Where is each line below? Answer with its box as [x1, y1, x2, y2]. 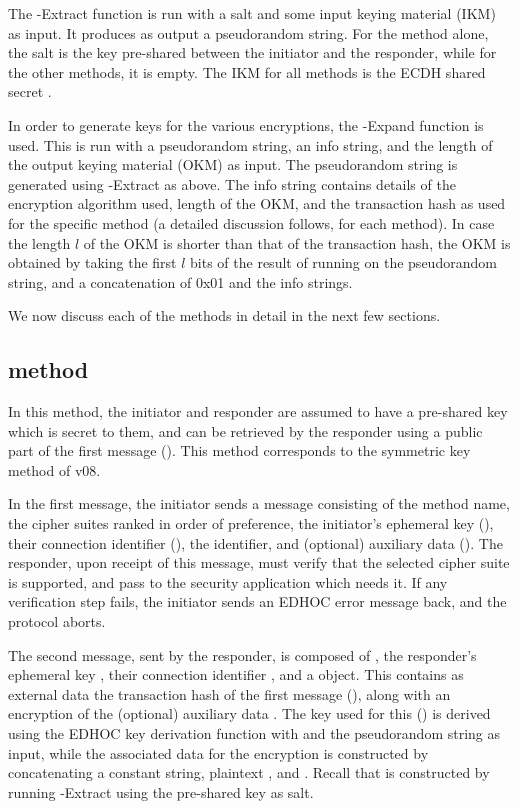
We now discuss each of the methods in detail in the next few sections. [8, 305, 441, 326]
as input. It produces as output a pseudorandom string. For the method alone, [8, 22, 489, 43]
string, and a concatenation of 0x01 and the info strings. [8, 271, 353, 292]
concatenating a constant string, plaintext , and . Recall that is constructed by [8, 762, 490, 783]
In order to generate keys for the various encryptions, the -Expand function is [8, 114, 484, 135]
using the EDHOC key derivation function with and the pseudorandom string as [8, 723, 501, 744]
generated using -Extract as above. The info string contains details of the [8, 173, 456, 194]
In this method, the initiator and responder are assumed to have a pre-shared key [8, 401, 508, 422]
